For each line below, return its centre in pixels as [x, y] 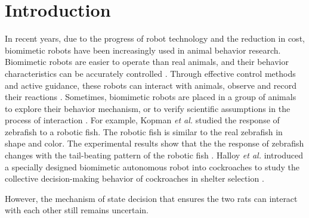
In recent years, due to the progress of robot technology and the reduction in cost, [155, 38]
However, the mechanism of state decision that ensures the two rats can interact [151, 198]
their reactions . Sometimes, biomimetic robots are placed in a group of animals [151, 97]
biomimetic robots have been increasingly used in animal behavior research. [143, 50]
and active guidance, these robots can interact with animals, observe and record [151, 85]
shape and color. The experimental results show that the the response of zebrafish [154, 143]
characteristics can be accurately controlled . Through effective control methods [150, 73]
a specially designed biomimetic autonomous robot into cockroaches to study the [152, 166]
